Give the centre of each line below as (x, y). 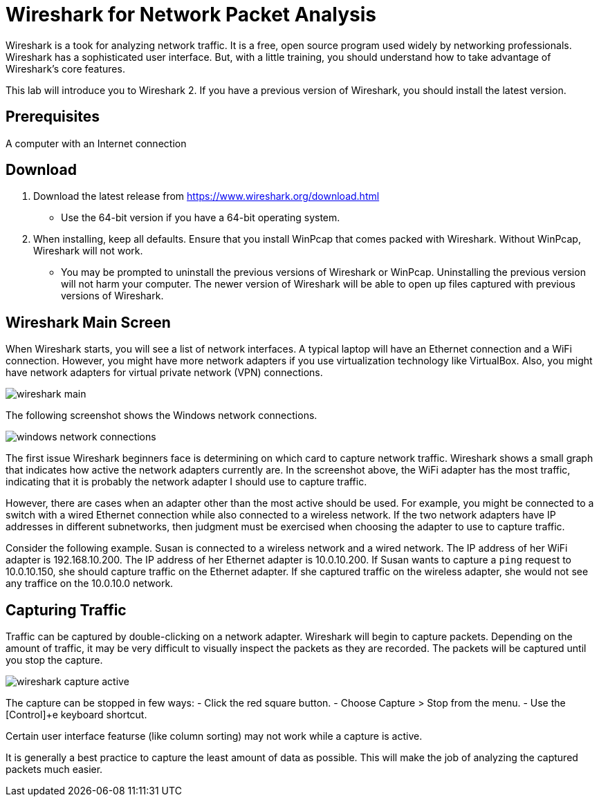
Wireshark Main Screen (88, 322)
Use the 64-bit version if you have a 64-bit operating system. (201, 218)
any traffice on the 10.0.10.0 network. (90, 584)
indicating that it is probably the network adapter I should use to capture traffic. (186, 482)
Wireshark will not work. (88, 251)
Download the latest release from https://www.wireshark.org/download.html (206, 196)
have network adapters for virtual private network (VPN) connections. (164, 373)
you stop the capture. (54, 660)
